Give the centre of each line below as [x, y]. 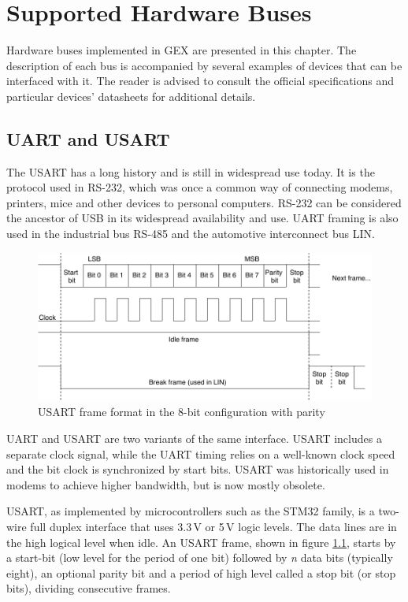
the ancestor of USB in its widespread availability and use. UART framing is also [202, 218]
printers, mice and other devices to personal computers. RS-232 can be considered [204, 202]
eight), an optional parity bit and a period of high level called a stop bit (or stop [201, 572]
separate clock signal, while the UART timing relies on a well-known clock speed [201, 453]
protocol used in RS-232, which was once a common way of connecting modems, [200, 187]
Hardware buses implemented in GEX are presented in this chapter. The [182, 50]
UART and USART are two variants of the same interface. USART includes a [194, 438]
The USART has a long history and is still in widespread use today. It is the [191, 171]
